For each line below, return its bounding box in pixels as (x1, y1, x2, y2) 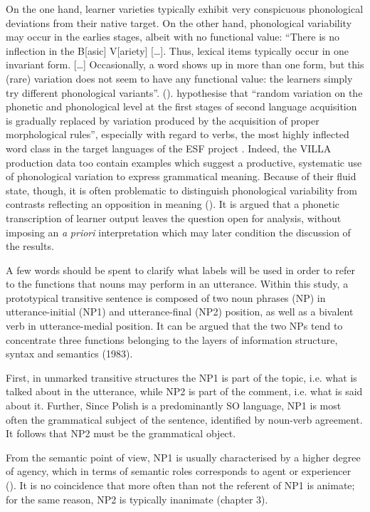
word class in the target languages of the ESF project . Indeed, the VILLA (6, 140, 332, 155)
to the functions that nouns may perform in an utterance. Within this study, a (6, 276, 349, 291)
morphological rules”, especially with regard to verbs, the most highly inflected (6, 127, 349, 142)
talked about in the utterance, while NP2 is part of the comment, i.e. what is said (6, 384, 363, 399)
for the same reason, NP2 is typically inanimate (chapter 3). (6, 491, 268, 506)
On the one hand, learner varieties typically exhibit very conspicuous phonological (6, 1, 364, 16)
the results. (6, 239, 54, 254)
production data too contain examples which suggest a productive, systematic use (6, 155, 362, 169)
